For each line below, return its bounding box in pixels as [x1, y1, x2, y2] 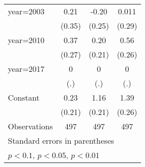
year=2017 [8, 63, 45, 74]
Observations [8, 120, 53, 132]
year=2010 [8, 34, 45, 46]
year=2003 [8, 5, 45, 17]
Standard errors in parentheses [8, 135, 114, 146]
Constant [8, 92, 40, 103]
